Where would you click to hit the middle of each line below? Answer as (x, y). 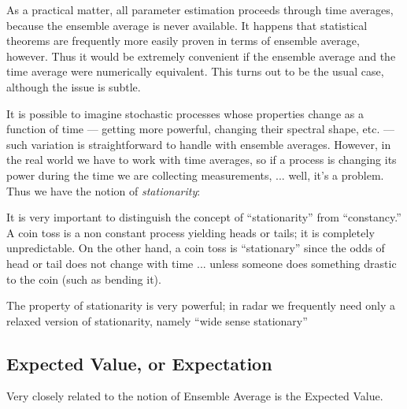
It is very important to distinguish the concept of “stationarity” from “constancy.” (204, 217)
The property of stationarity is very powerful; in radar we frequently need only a (201, 305)
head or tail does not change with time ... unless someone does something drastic (202, 263)
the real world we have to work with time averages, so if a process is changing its (202, 160)
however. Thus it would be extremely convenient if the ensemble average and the (201, 56)
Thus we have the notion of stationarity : (104, 190)
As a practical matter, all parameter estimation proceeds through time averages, (200, 9)
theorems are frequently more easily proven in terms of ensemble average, (183, 41)
